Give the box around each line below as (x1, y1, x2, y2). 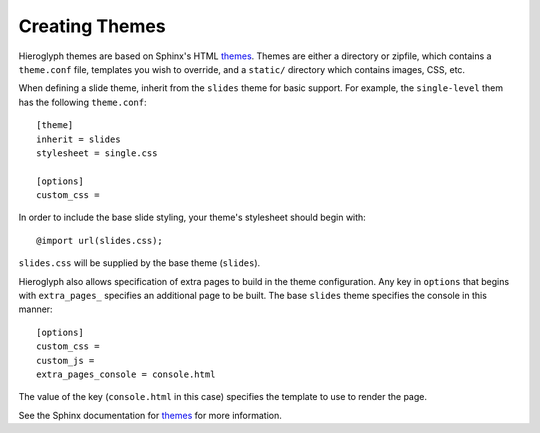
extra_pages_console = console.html (36, 368, 216, 380)
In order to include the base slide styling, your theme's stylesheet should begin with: (18, 211, 367, 224)
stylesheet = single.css (36, 147, 158, 159)
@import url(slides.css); (36, 235, 164, 246)
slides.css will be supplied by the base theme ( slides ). (18, 257, 261, 269)
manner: (18, 303, 54, 315)
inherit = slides (36, 133, 121, 145)
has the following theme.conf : (18, 96, 147, 108)
